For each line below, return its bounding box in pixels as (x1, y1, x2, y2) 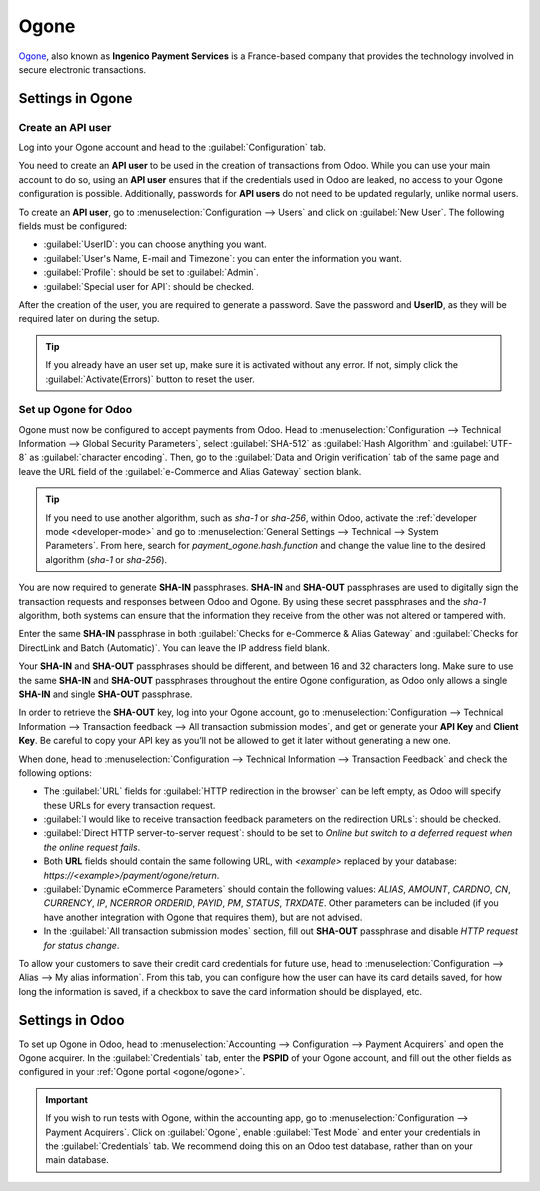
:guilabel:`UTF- (450, 438, 513, 450)
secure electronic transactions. (18, 63, 147, 75)
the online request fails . (43, 841, 141, 853)
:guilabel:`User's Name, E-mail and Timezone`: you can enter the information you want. (43, 252, 402, 264)
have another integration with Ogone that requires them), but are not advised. (43, 911, 363, 923)
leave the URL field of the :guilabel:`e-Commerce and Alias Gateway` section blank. (18, 465, 362, 477)
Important (45, 1093, 89, 1105)
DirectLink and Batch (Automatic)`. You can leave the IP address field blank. (18, 641, 330, 654)
